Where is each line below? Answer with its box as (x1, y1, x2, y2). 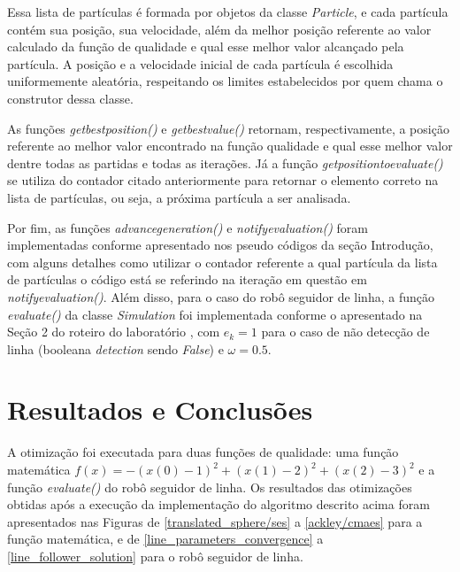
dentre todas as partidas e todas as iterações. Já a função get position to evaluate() (7, 153, 443, 172)
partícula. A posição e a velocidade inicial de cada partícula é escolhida (7, 54, 394, 73)
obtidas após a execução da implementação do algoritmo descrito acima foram (7, 495, 430, 514)
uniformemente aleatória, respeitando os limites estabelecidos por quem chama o (7, 72, 443, 90)
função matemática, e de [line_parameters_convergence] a (7, 529, 324, 548)
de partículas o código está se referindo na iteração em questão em (7, 270, 367, 289)
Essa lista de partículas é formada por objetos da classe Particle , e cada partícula (7, 3, 448, 20)
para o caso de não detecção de (261, 322, 430, 341)
